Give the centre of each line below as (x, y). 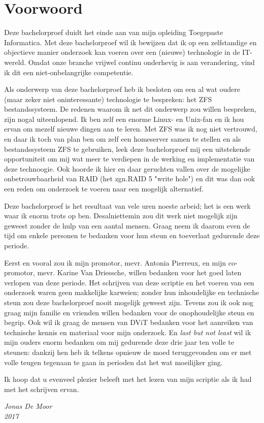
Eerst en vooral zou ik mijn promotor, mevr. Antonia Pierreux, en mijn (115, 262)
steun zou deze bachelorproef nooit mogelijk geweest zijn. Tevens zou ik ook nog (129, 302)
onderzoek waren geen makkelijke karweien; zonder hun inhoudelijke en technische (132, 292)
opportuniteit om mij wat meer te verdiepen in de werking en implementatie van (129, 159)
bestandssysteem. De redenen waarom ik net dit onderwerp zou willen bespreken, (130, 109)
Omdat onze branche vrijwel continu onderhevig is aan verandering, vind (141, 62)
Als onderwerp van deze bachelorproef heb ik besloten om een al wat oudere (122, 89)
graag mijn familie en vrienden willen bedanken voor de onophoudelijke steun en (129, 312)
